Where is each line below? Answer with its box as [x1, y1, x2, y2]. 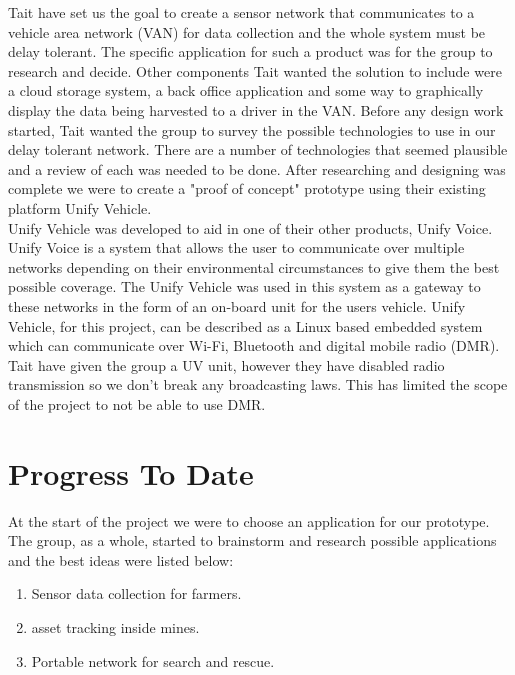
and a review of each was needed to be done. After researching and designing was [8, 158, 506, 179]
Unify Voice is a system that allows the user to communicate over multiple [8, 237, 465, 258]
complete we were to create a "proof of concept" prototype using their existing [8, 178, 486, 199]
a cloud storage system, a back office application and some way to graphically [8, 80, 484, 101]
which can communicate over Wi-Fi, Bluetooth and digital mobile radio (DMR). [8, 335, 500, 356]
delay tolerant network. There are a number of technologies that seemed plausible [8, 139, 508, 160]
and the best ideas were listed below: [8, 549, 234, 570]
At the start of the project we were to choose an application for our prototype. [8, 510, 490, 531]
